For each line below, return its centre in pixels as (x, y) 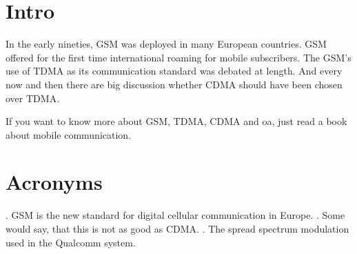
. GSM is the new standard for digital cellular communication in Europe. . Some (175, 215)
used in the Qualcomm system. (71, 242)
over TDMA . (33, 98)
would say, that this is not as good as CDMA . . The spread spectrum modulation (177, 228)
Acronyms (54, 182)
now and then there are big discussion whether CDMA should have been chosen (174, 84)
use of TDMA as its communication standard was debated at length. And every (174, 71)
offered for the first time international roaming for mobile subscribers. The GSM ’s (178, 57)
